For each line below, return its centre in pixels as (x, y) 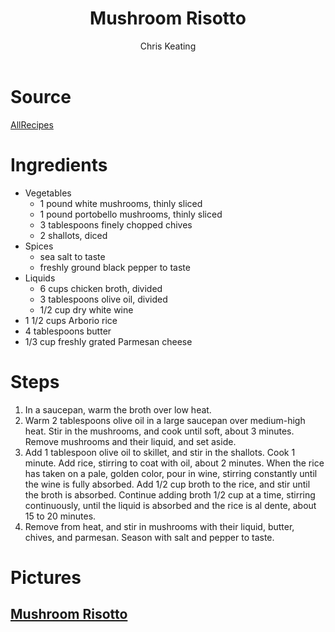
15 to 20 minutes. (60, 516)
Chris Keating (168, 46)
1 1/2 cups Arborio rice (71, 320)
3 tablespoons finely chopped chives (116, 224)
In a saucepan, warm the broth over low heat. (118, 409)
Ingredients (59, 164)
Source (41, 96)
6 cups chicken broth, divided (101, 288)
